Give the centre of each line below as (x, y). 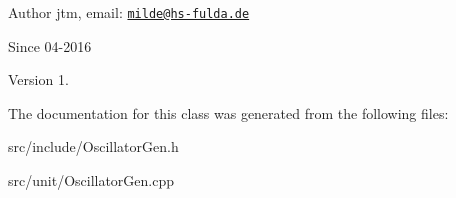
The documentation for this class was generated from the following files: (228, 112)
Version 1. (38, 79)
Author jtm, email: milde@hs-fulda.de (129, 12)
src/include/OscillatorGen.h (93, 146)
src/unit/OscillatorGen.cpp (91, 180)
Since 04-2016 (50, 45)
